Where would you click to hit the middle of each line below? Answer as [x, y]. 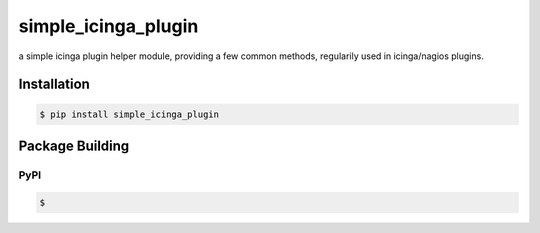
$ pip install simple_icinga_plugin [129, 114]
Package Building [74, 145]
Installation [54, 84]
